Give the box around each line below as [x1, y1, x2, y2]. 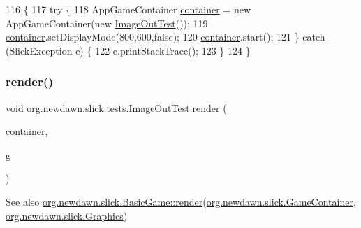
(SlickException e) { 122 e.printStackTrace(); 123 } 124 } [6, 43, 251, 57]
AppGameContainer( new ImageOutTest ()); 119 [6, 15, 208, 30]
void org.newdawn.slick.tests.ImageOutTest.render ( [6, 100, 227, 115]
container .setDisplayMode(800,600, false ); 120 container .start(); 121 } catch [6, 29, 325, 44]
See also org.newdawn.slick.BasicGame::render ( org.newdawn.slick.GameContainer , [6, 194, 356, 208]
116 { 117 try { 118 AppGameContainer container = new [6, 2, 251, 16]
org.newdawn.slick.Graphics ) [6, 208, 128, 222]
